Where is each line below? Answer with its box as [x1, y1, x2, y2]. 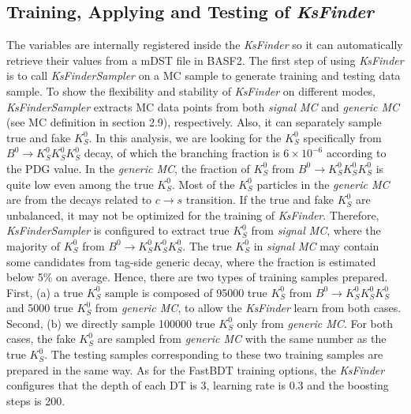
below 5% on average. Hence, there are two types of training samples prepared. [6, 269, 388, 285]
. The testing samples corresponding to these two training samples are [44, 346, 383, 363]
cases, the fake [6, 330, 76, 347]
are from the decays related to [6, 191, 152, 208]
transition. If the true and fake [185, 191, 334, 208]
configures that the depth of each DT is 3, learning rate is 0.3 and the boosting [6, 377, 389, 393]
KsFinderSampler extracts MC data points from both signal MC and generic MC [6, 98, 399, 115]
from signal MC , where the [251, 222, 381, 239]
